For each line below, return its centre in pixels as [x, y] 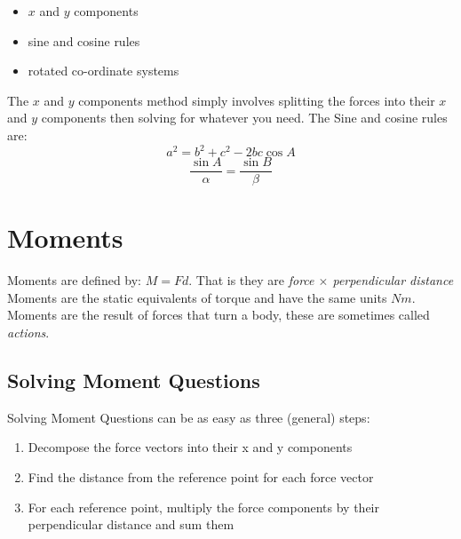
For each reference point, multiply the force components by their [203, 507]
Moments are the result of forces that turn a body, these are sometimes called [219, 315]
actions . [28, 333]
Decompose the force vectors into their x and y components [190, 447]
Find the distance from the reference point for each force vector [201, 477]
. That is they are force [251, 280]
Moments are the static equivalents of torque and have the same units [197, 297]
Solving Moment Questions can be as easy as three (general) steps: [189, 417]
